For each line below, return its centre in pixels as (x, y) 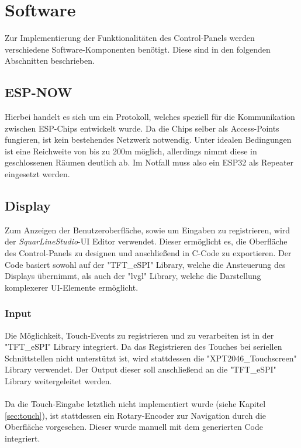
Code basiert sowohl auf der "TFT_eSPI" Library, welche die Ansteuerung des (145, 264)
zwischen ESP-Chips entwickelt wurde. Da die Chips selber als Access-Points (142, 128)
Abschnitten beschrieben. (50, 61)
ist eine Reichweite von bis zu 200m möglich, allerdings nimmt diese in (131, 151)
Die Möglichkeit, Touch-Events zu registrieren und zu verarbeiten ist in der (139, 335)
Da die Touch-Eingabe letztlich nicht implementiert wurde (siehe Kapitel (135, 404)
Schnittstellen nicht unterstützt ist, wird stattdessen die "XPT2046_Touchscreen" (151, 358)
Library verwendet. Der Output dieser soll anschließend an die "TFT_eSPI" (141, 369)
